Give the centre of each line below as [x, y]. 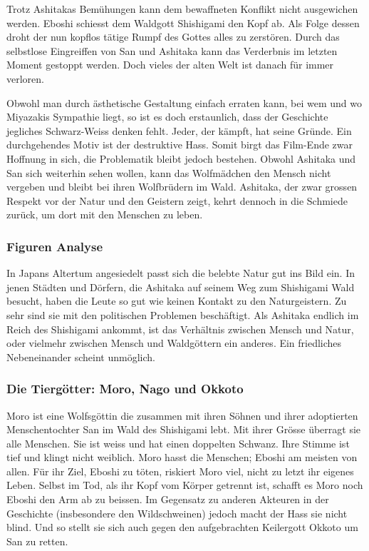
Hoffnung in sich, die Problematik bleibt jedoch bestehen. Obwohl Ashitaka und [181, 158]
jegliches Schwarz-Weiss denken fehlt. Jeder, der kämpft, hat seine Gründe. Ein [179, 130]
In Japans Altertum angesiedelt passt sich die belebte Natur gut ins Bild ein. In [181, 273]
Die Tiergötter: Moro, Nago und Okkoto [125, 389]
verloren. [25, 78]
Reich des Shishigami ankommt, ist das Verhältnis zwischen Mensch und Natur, [180, 329]
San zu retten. [37, 541]
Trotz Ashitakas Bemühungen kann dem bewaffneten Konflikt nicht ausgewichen [182, 9]
